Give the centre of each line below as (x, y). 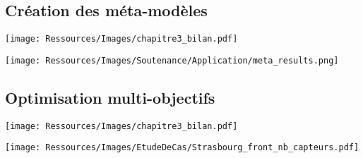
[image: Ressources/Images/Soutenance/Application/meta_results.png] (172, 60)
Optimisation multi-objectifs (110, 97)
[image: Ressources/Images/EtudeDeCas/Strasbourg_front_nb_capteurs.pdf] (182, 148)
